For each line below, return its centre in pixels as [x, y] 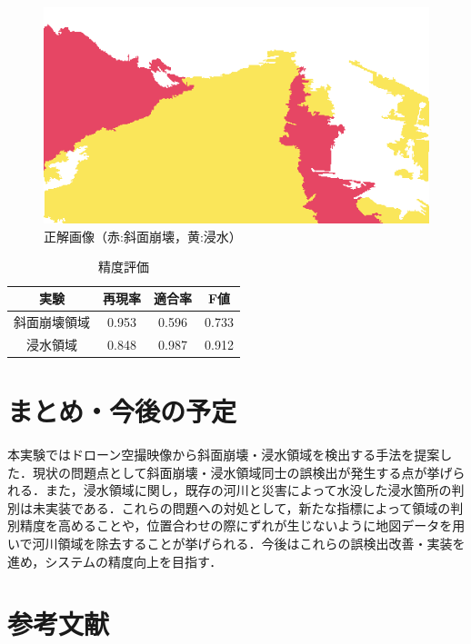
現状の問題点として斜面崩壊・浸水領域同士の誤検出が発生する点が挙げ [242, 472]
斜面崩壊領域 [52, 321]
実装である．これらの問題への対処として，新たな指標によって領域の [248, 507]
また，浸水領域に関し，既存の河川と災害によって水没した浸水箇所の [248, 490]
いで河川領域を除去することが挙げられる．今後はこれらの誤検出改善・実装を [236, 543]
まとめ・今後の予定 [122, 411]
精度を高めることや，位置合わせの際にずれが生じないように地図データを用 [242, 525]
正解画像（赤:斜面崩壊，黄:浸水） [143, 236]
